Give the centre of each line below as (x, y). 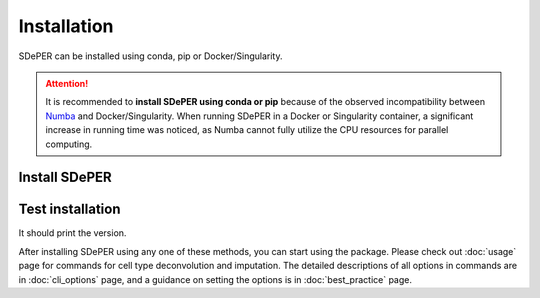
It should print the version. (72, 233)
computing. (69, 144)
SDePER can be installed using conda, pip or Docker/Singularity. (151, 56)
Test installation (69, 209)
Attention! (67, 83)
